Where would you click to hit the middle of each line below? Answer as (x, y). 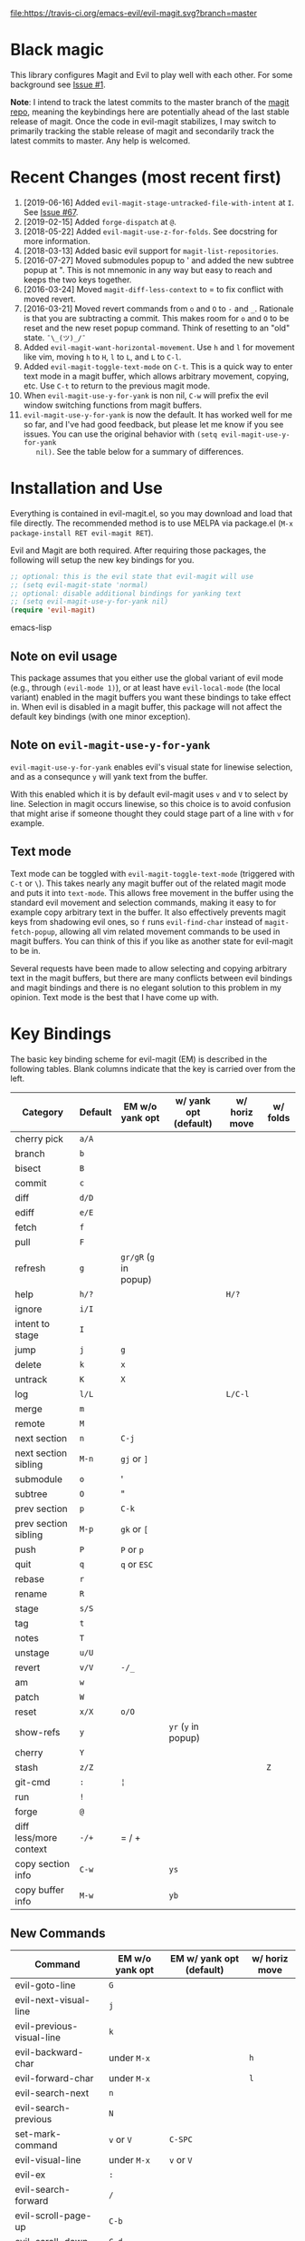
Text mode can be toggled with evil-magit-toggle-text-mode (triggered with (152, 873)
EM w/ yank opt (204, 1959)
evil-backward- (49, 2052)
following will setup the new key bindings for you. (102, 560)
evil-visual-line (48, 2160)
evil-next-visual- (53, 2000)
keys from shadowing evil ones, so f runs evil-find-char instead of (137, 921)
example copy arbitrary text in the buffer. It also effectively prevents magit (148, 912)
